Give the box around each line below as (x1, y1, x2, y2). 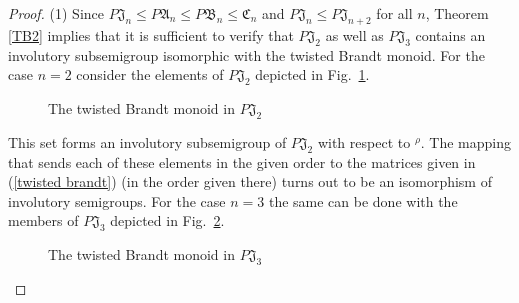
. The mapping (420, 131, 511, 152)
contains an (415, 24, 486, 45)
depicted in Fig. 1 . (255, 64, 370, 85)
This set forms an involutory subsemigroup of (8, 131, 287, 152)
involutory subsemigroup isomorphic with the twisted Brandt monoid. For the (8, 44, 485, 65)
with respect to (317, 131, 411, 152)
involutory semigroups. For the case (8, 190, 226, 211)
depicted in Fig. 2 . (110, 210, 225, 231)
